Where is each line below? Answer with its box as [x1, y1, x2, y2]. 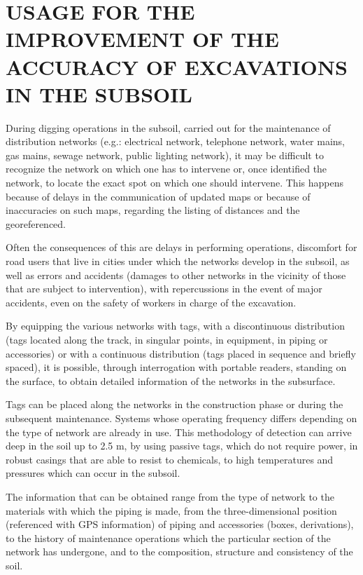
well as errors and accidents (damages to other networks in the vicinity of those [6, 267, 346, 282]
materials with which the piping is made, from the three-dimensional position [6, 503, 337, 517]
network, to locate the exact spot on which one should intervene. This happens [6, 175, 343, 190]
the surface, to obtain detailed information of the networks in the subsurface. [6, 373, 336, 388]
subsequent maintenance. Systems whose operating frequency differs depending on [6, 410, 357, 425]
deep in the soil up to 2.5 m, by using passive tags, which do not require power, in [6, 438, 358, 453]
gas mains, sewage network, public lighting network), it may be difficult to [6, 147, 324, 162]
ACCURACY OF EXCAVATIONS [6, 52, 348, 81]
